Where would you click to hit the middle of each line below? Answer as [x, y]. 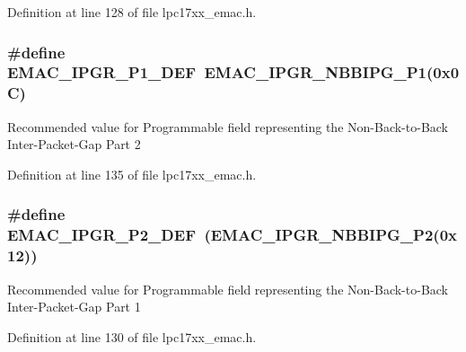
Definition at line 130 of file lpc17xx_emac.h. [132, 336]
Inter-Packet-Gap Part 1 [74, 307]
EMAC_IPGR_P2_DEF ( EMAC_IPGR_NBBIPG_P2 [220, 235]
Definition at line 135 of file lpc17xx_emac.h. [132, 174]
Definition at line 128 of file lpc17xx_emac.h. [132, 12]
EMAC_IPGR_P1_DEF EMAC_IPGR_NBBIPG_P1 [217, 72]
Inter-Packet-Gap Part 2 [74, 144]
